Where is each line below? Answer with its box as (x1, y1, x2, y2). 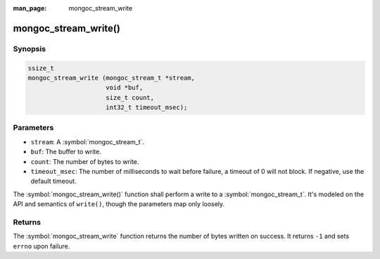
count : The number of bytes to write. (30, 157, 139, 165)
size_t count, (106, 94, 155, 101)
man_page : (13, 4, 47, 12)
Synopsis (13, 44, 46, 53)
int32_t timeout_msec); (106, 103, 188, 112)
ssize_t (27, 64, 54, 72)
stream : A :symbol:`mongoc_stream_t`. (30, 137, 144, 146)
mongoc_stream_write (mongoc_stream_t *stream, (27, 74, 195, 82)
